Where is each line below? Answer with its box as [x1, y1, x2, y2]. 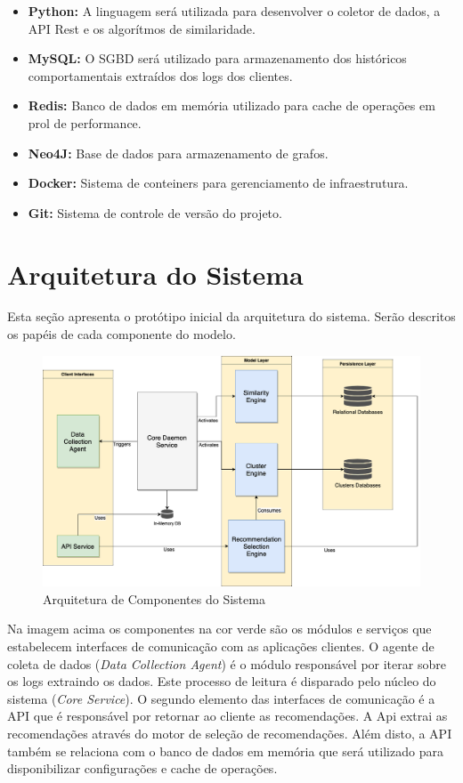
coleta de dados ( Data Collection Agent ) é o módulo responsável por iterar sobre [7, 654, 446, 673]
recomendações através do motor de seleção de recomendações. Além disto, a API [7, 724, 452, 743]
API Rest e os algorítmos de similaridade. [28, 19, 256, 37]
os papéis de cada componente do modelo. [7, 325, 236, 343]
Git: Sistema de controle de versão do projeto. [28, 203, 282, 222]
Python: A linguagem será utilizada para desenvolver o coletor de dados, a [28, 2, 441, 20]
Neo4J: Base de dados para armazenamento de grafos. [28, 143, 329, 162]
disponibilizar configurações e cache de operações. [7, 759, 278, 778]
